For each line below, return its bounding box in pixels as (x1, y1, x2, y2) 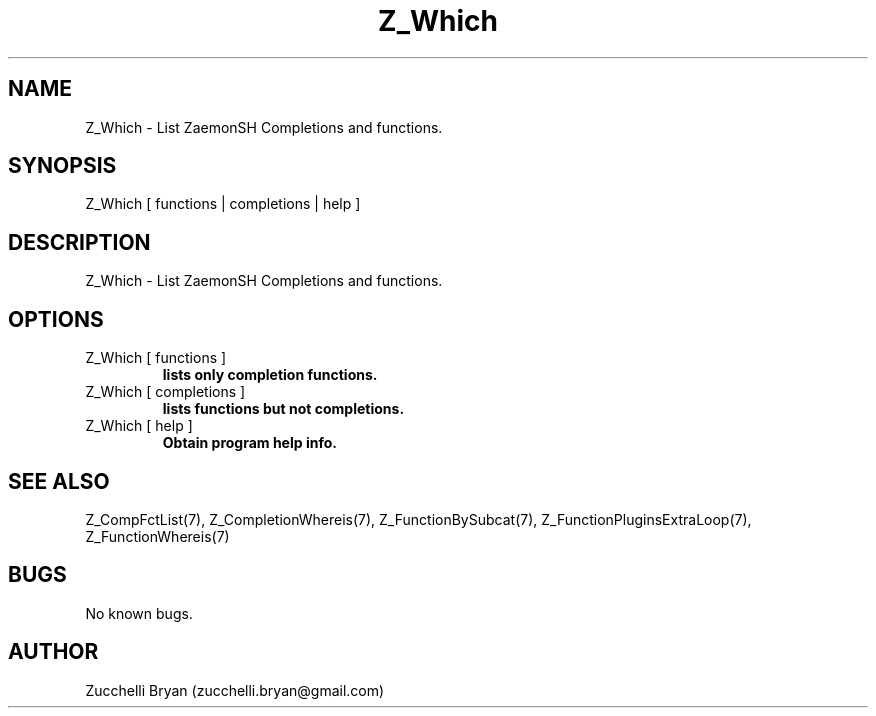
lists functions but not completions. (162, 400, 405, 418)
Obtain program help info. (162, 434, 337, 452)
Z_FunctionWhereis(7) (85, 527, 230, 545)
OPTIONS (8, 306, 104, 332)
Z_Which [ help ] (85, 417, 193, 435)
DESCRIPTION (8, 229, 151, 255)
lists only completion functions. (162, 366, 378, 384)
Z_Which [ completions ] (85, 383, 246, 401)
